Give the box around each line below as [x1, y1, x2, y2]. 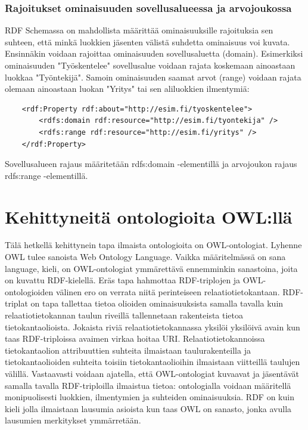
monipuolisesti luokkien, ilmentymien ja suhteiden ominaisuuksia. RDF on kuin [5, 391, 294, 403]
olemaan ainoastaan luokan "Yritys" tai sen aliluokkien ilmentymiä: [5, 82, 250, 95]
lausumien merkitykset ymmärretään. [5, 414, 141, 426]
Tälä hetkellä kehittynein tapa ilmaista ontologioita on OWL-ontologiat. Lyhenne [5, 239, 302, 251]
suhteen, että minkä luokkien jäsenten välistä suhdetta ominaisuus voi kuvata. [5, 35, 290, 48]
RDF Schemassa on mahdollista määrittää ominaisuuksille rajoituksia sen [5, 24, 273, 36]
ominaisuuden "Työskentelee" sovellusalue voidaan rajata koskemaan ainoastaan [5, 59, 295, 71]
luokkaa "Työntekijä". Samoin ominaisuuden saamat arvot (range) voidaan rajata [5, 70, 301, 83]
